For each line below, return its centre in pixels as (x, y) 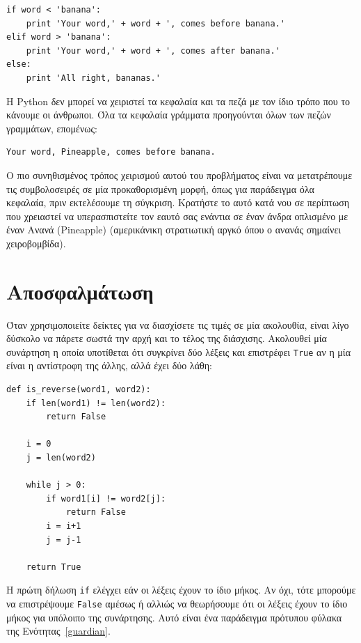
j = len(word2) (61, 458)
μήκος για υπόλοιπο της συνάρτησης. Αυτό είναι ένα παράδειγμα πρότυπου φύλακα (174, 617)
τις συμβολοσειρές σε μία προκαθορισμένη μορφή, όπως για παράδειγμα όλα (160, 188)
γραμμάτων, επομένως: (52, 128)
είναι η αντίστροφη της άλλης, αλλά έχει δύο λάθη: (109, 365)
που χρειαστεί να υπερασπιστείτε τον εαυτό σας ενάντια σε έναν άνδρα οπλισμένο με (177, 216)
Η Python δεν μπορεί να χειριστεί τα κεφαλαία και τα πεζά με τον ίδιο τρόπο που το (178, 101)
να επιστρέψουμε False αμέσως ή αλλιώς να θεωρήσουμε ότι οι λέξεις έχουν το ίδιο (177, 604)
